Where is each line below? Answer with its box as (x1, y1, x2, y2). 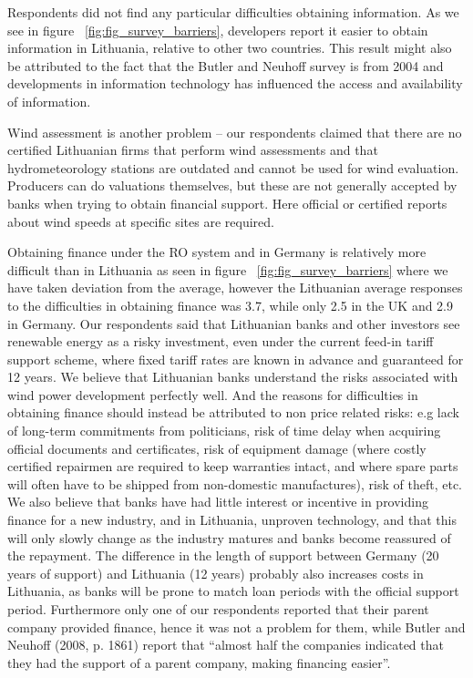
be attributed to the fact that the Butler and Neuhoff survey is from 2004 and (7, 56, 444, 75)
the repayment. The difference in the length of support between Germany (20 (7, 546, 439, 565)
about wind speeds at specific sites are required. (7, 211, 274, 231)
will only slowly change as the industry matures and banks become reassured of (7, 528, 451, 547)
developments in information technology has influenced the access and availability (7, 74, 463, 93)
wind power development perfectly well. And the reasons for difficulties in (7, 385, 418, 404)
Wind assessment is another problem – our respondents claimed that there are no (7, 122, 462, 141)
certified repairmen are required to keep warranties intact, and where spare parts (7, 457, 458, 476)
